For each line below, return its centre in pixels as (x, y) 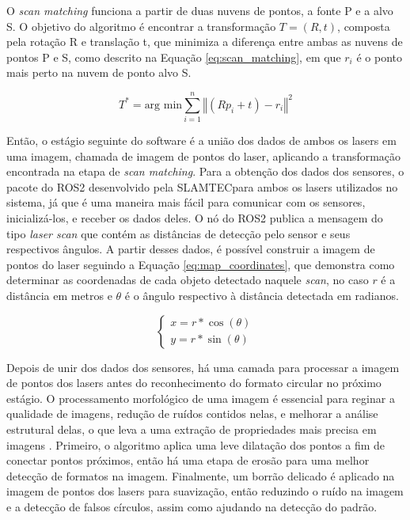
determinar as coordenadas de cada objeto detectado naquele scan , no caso (188, 280)
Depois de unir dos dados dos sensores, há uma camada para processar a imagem (203, 367)
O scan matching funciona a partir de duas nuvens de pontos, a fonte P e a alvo (200, 10)
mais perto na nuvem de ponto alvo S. (99, 72)
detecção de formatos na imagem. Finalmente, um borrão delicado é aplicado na (201, 475)
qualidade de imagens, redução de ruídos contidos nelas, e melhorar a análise (192, 414)
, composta (364, 26)
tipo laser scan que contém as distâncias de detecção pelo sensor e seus (178, 233)
